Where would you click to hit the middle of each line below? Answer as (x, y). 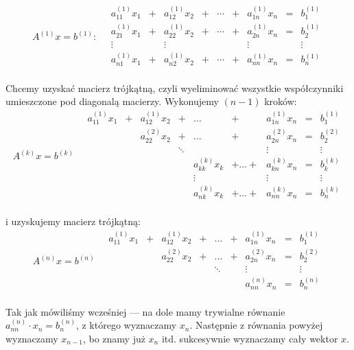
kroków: (281, 101)
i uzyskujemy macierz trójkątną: (73, 221)
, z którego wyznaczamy (126, 325)
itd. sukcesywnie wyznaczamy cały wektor (250, 338)
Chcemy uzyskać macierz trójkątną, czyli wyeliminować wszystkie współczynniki (175, 87)
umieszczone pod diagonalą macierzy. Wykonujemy (112, 101)
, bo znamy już (114, 338)
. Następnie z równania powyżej (256, 325)
